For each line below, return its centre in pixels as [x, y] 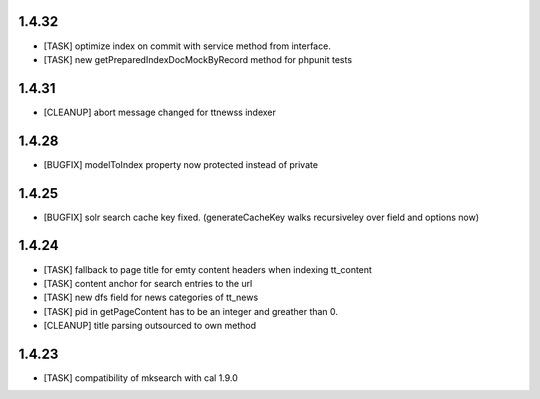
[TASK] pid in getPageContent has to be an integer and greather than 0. [191, 311]
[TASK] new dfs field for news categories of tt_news [151, 297]
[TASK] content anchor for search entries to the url [148, 283]
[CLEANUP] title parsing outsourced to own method [150, 326]
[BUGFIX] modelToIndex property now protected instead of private [181, 164]
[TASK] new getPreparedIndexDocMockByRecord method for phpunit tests [198, 59]
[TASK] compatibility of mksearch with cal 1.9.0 [141, 378]
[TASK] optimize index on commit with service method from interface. [187, 46]
